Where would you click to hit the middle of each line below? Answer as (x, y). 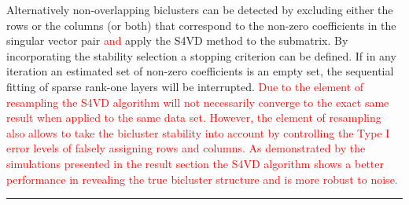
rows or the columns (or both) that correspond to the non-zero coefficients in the (201, 25)
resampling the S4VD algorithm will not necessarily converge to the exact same (198, 102)
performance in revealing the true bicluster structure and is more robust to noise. (202, 179)
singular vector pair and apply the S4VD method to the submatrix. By (177, 40)
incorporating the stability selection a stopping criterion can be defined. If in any (201, 55)
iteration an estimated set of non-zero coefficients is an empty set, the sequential (200, 71)
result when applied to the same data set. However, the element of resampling (194, 117)
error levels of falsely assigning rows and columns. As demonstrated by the (186, 148)
